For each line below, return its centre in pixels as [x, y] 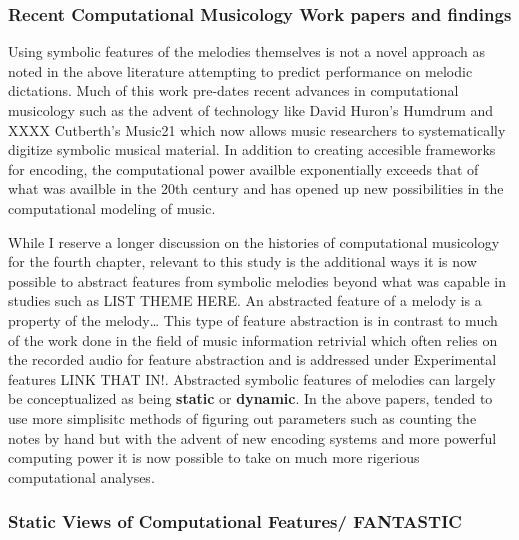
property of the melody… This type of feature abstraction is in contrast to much [253, 319]
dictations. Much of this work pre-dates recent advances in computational [233, 90]
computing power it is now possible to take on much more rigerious [214, 457]
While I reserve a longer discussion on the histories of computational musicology [254, 241]
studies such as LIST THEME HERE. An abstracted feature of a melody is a [245, 300]
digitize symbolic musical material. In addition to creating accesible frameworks [252, 149]
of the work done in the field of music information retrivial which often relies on [253, 339]
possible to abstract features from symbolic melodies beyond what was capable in [257, 280]
